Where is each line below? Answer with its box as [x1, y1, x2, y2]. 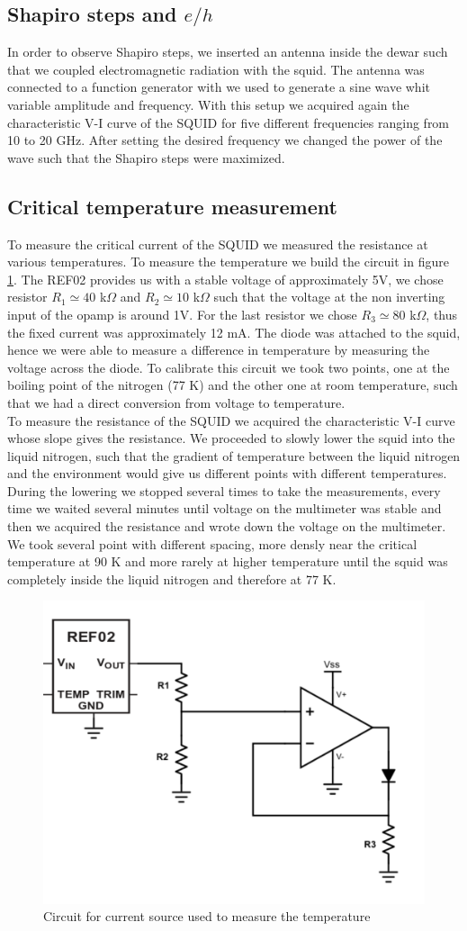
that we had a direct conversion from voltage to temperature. [7, 393, 346, 411]
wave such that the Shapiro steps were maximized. [7, 148, 285, 167]
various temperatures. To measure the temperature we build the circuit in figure [7, 252, 449, 271]
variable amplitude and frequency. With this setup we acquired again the [7, 95, 409, 113]
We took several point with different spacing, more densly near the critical [7, 534, 418, 553]
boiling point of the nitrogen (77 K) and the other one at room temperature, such [7, 375, 458, 394]
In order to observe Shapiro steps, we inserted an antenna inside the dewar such [7, 42, 448, 61]
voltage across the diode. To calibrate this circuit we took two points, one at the [7, 357, 450, 376]
